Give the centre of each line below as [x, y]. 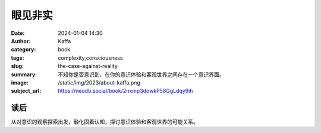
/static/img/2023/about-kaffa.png [99, 82]
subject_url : [26, 91]
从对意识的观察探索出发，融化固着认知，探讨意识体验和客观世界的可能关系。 [105, 122]
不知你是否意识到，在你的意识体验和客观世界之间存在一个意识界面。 [141, 74]
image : [20, 82]
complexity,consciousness [90, 58]
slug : [17, 66]
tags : [18, 58]
